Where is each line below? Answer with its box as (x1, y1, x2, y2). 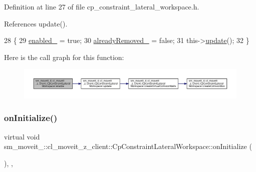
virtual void (4, 131, 40, 141)
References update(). (4, 18, 68, 28)
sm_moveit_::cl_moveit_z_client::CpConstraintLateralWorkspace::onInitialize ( (4, 141, 252, 151)
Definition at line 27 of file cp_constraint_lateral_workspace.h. (4, 1, 199, 11)
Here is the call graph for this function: (4, 51, 124, 62)
